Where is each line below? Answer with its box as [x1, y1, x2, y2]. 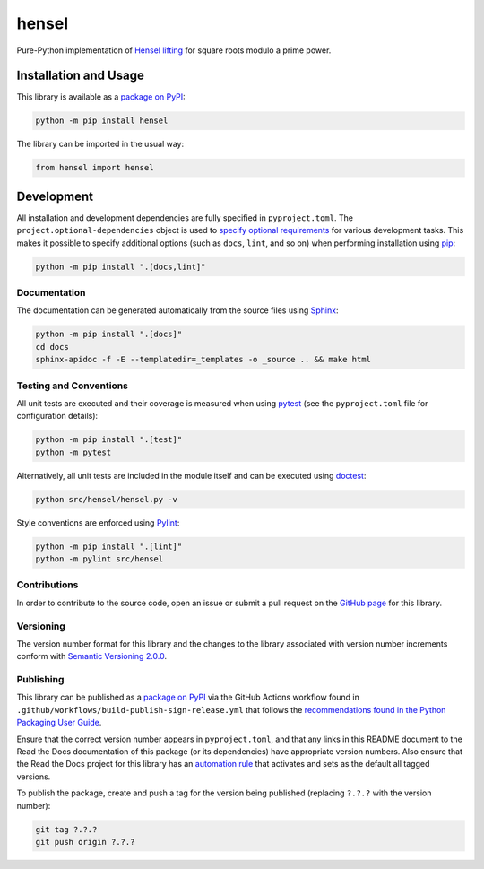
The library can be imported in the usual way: [16, 139, 185, 150]
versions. [16, 771, 51, 782]
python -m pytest [35, 447, 112, 457]
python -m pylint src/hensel [35, 554, 164, 564]
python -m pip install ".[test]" [35, 435, 183, 445]
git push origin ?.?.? [35, 837, 135, 847]
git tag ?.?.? [35, 824, 98, 834]
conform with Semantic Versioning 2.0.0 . [16, 651, 168, 662]
